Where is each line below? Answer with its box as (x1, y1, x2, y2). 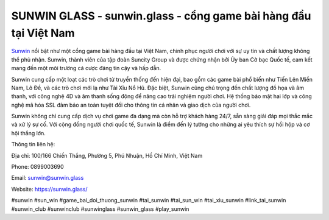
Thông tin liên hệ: (11, 141, 55, 148)
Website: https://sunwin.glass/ (11, 185, 88, 193)
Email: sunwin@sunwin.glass (11, 174, 84, 182)
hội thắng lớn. (11, 129, 46, 137)
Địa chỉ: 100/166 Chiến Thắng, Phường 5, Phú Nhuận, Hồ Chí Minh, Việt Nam (11, 152, 203, 159)
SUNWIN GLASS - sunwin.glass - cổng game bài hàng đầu (11, 9, 311, 23)
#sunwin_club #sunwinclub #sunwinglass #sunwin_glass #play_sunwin (11, 205, 189, 213)
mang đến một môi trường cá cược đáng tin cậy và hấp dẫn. (11, 65, 161, 72)
